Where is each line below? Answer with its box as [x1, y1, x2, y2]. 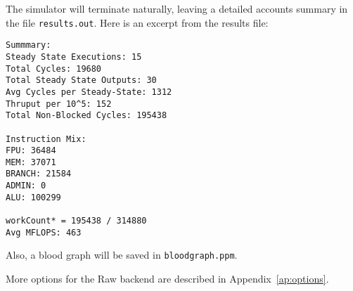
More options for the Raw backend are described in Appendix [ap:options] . [6, 271, 329, 286]
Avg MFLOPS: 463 [6, 227, 82, 238]
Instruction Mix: [6, 134, 86, 144]
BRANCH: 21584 [6, 169, 72, 179]
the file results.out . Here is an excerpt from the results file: [6, 15, 269, 30]
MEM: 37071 [6, 157, 56, 167]
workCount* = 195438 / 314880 [6, 216, 147, 226]
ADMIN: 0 [6, 181, 46, 191]
